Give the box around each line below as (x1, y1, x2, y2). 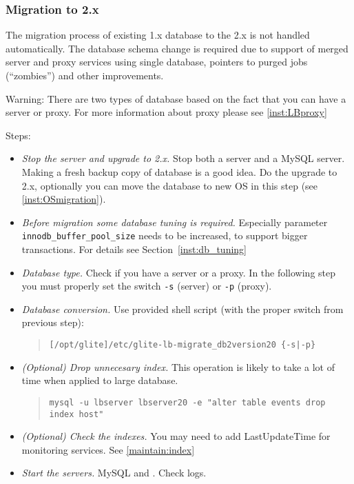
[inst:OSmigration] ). (21, 192, 106, 206)
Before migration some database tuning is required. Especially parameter (21, 214, 328, 229)
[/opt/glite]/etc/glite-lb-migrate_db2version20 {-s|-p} (49, 340, 316, 350)
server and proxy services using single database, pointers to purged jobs (6, 54, 308, 69)
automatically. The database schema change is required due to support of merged (6, 41, 348, 55)
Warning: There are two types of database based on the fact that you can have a (6, 91, 346, 105)
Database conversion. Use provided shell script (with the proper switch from (21, 301, 344, 316)
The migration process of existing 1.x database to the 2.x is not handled (6, 28, 310, 42)
